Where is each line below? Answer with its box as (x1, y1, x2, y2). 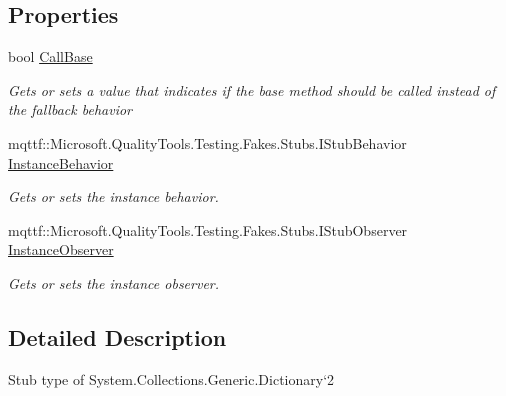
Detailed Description (8, 321, 227, 352)
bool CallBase (8, 46, 93, 67)
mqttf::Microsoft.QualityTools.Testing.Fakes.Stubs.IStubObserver (8, 219, 408, 240)
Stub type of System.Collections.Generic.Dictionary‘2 (8, 368, 335, 389)
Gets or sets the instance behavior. (8, 186, 219, 207)
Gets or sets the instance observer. (8, 272, 220, 293)
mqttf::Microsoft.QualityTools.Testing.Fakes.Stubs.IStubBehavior (8, 132, 407, 153)
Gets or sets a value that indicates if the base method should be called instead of (8, 79, 496, 100)
